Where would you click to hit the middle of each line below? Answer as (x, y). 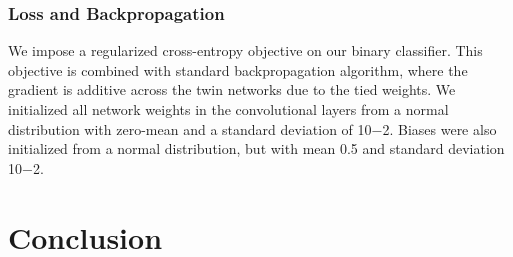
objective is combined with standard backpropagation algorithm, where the (238, 69)
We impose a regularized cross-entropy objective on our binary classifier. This (245, 50)
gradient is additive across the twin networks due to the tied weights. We (232, 89)
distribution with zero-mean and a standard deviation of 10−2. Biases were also (252, 128)
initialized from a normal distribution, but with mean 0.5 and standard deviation (256, 148)
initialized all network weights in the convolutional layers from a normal (228, 109)
